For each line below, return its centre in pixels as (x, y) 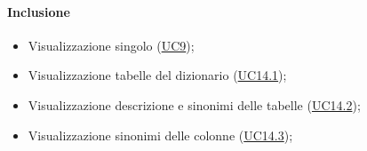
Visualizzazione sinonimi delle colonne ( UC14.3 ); (160, 135)
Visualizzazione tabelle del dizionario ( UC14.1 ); (157, 75)
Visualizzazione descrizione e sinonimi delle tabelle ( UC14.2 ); (194, 104)
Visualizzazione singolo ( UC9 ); (111, 45)
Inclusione (39, 11)
